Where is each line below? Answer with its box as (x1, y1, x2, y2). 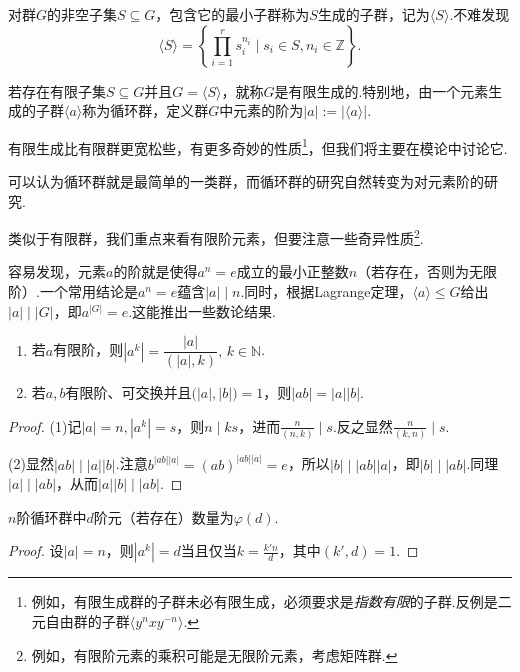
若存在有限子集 (8, 80, 106, 101)
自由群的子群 (45, 611, 130, 632)
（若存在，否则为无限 (357, 261, 498, 282)
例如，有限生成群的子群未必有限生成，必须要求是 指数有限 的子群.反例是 (31, 591, 498, 612)
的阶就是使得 (113, 261, 198, 282)
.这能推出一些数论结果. (128, 300, 276, 321)
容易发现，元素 (8, 261, 106, 282)
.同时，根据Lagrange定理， (240, 281, 413, 302)
